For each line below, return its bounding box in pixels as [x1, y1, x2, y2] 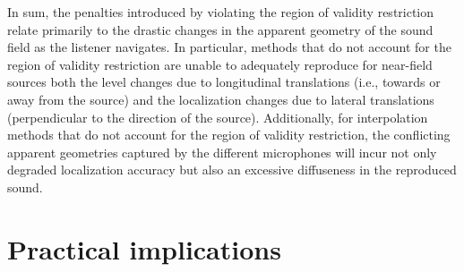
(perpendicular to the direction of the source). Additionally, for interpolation [7, 107, 428, 126]
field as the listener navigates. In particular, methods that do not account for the [7, 38, 451, 56]
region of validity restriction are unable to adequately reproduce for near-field [7, 55, 433, 73]
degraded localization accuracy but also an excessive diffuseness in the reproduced [7, 160, 457, 179]
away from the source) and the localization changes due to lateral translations [7, 89, 434, 108]
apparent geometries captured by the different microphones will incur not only [7, 142, 437, 161]
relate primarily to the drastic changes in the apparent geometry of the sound [7, 20, 434, 38]
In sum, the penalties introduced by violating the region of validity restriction [7, 3, 434, 21]
